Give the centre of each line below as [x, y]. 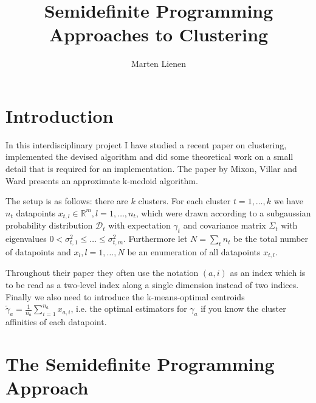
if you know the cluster [243, 308]
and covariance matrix [225, 225]
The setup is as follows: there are [67, 201]
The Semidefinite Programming [140, 364]
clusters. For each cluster [184, 201]
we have [288, 201]
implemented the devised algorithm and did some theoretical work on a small [149, 157]
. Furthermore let [156, 239]
